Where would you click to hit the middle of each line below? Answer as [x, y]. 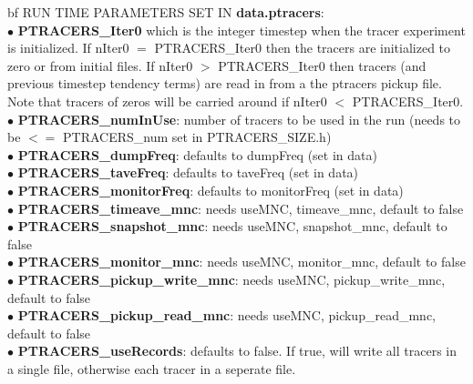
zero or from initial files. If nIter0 [100, 65]
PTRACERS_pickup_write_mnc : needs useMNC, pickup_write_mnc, [231, 279]
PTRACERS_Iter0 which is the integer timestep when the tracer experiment [242, 30]
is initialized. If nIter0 [68, 48]
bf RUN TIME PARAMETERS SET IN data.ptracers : [166, 12]
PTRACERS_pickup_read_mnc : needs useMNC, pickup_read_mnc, [226, 315]
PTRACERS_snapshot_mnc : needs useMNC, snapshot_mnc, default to [232, 226]
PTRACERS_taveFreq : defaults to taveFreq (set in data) [188, 172]
